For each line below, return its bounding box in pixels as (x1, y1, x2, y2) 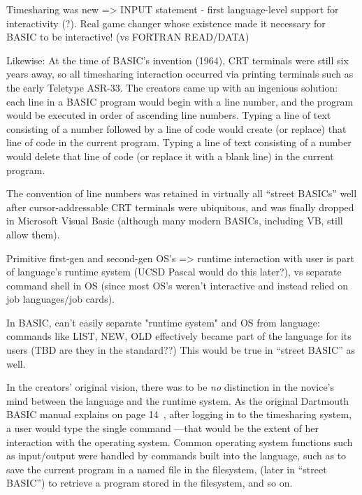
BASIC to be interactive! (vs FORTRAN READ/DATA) (6, 29, 249, 44)
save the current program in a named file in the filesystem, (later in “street (6, 461, 327, 476)
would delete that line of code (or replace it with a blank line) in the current (6, 148, 334, 163)
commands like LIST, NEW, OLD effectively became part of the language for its (6, 329, 352, 343)
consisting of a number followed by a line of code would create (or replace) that (6, 121, 347, 136)
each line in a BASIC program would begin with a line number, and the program (6, 94, 354, 108)
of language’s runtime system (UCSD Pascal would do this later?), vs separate (6, 264, 342, 279)
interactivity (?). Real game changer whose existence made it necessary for (6, 15, 326, 30)
